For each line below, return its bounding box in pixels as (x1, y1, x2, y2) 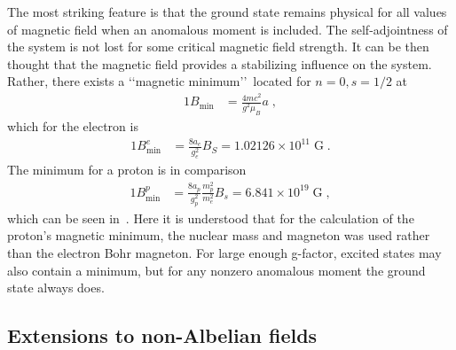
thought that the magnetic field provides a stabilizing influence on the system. (7, 54, 432, 73)
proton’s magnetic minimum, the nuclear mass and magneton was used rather (7, 226, 430, 245)
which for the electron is (7, 116, 138, 135)
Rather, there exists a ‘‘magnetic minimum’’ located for (7, 72, 311, 90)
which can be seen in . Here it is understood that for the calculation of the (7, 208, 414, 227)
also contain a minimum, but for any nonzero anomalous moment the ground (7, 261, 426, 279)
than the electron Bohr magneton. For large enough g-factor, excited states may (7, 243, 442, 261)
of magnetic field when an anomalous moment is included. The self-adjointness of (7, 19, 448, 38)
